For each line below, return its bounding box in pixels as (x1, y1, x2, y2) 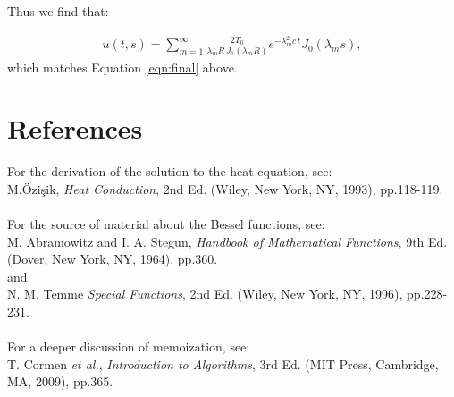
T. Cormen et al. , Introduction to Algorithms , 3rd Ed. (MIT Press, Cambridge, (7, 354, 439, 373)
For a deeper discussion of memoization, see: (7, 337, 250, 356)
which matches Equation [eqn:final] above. (7, 57, 238, 76)
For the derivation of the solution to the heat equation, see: (7, 162, 332, 181)
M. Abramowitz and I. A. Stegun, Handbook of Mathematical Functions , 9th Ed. (7, 232, 448, 250)
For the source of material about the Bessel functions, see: (7, 215, 325, 233)
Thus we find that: (7, 2, 109, 20)
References (7, 110, 143, 147)
